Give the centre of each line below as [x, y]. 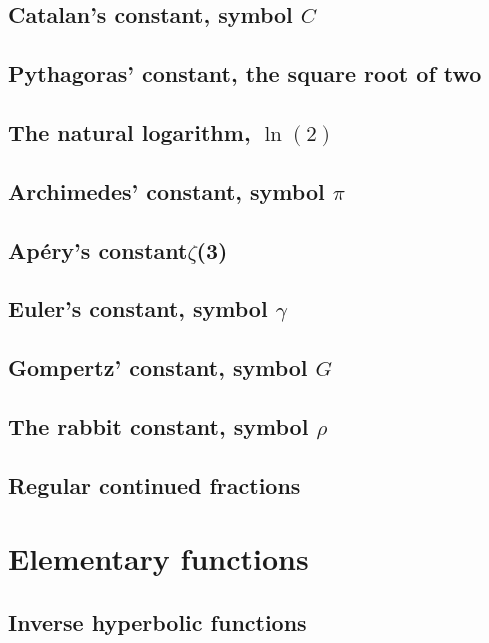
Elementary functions [158, 558]
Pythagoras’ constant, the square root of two [245, 73]
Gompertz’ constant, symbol [158, 367]
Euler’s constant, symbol [138, 308]
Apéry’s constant [98, 249]
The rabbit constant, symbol [158, 425]
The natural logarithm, [129, 131]
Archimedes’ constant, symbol [166, 190]
